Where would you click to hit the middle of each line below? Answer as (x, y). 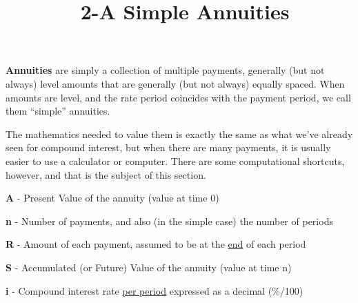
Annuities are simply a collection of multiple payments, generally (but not (165, 70)
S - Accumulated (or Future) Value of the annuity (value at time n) (149, 267)
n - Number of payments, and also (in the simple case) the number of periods (169, 221)
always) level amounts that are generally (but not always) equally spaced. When (175, 83)
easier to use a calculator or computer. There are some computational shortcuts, (175, 160)
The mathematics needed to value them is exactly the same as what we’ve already (179, 134)
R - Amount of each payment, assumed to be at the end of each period (156, 244)
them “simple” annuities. (58, 111)
